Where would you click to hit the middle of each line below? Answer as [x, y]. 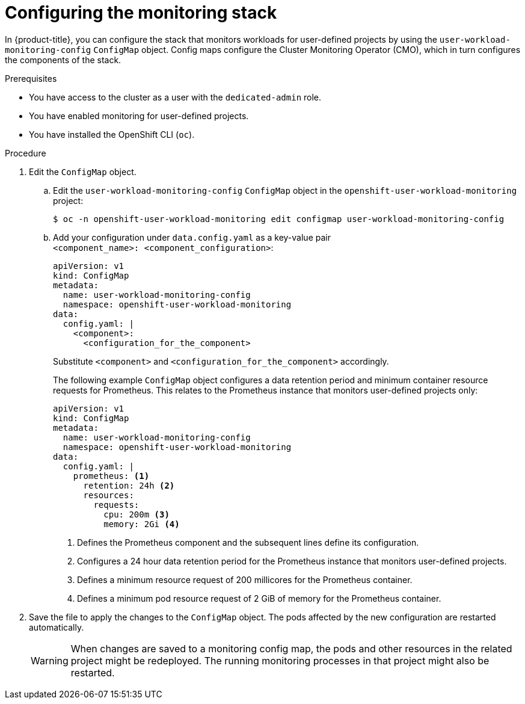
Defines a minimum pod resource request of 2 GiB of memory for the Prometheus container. [259, 598]
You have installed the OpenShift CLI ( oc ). [112, 134]
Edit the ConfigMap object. [83, 171]
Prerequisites [31, 78]
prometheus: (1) [111, 476]
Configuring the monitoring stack [141, 13]
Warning [50, 660]
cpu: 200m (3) [137, 514]
